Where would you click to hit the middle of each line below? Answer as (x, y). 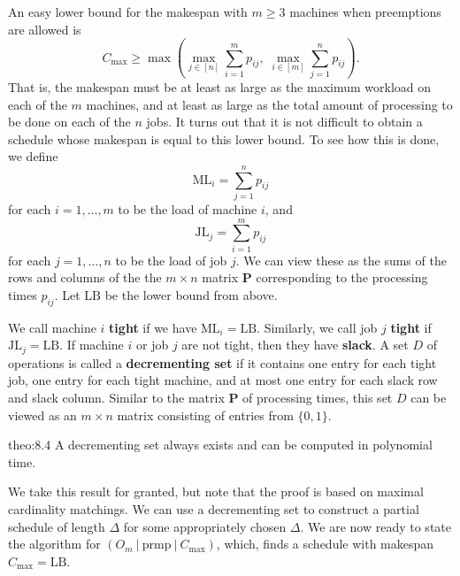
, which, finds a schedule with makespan (325, 544)
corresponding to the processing (342, 277)
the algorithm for (54, 544)
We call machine (52, 327)
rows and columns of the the (85, 277)
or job (153, 345)
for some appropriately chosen (205, 526)
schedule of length (57, 526)
